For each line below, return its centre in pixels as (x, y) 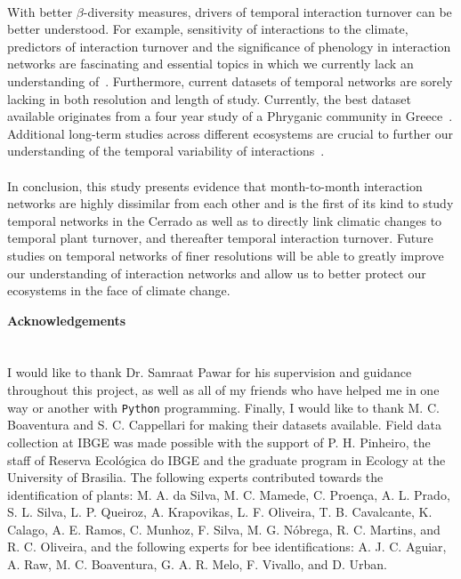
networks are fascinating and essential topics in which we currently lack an (210, 64)
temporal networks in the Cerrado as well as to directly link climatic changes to (225, 220)
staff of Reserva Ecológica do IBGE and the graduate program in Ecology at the (226, 459)
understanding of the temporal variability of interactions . (166, 151)
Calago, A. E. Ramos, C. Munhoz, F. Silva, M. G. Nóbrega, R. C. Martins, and (224, 529)
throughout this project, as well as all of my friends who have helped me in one (223, 390)
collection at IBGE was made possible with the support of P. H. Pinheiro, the (219, 442)
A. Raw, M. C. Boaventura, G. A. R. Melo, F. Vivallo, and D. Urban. (197, 564)
